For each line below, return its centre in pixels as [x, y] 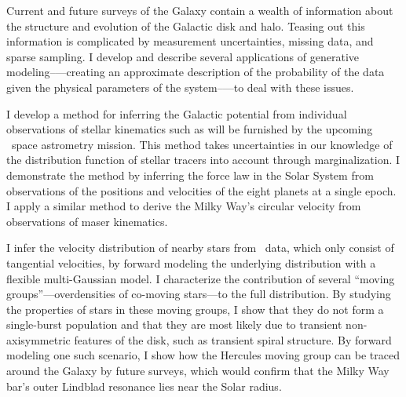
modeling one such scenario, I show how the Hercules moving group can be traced [203, 355]
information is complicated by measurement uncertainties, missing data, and [190, 41]
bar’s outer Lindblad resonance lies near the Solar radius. [144, 386]
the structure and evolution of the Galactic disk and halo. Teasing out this [186, 25]
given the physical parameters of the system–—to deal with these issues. [180, 87]
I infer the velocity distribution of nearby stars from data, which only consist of [200, 248]
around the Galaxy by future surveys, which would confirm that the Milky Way [198, 371]
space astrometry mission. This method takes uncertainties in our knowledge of [202, 144]
